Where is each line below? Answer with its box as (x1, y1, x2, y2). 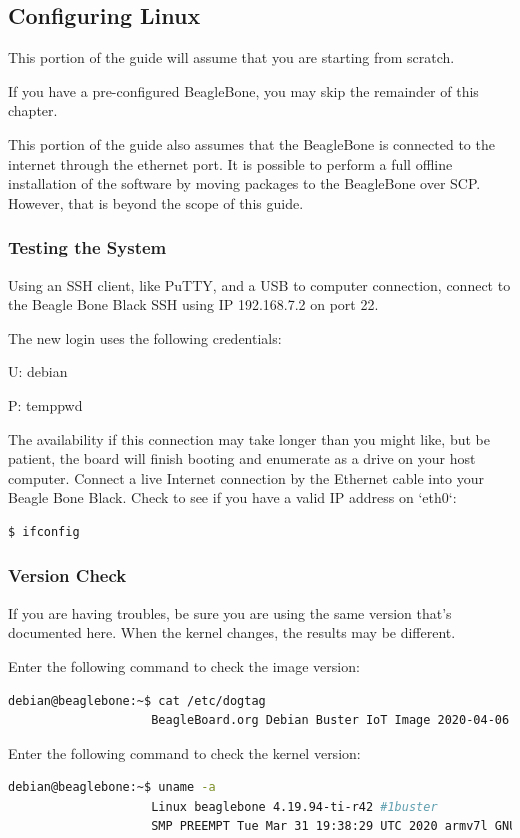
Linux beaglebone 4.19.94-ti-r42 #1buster (151, 799, 438, 814)
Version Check (8, 563, 127, 588)
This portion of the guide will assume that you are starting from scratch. (8, 47, 455, 68)
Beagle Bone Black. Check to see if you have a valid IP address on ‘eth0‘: (8, 487, 457, 508)
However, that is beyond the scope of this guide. (8, 192, 304, 213)
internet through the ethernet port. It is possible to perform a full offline (8, 153, 453, 174)
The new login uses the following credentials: (8, 327, 282, 348)
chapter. (8, 100, 58, 121)
